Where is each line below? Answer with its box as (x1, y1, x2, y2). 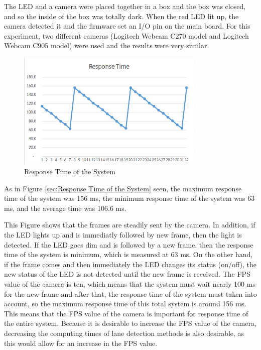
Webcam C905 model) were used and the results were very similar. (4, 40, 209, 51)
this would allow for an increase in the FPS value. (4, 337, 158, 348)
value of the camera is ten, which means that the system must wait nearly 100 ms (4, 278, 255, 289)
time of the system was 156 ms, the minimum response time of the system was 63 (4, 193, 255, 203)
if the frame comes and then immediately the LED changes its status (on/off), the (4, 259, 257, 269)
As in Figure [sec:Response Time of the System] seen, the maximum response (4, 183, 242, 193)
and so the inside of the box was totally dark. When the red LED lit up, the (4, 11, 239, 21)
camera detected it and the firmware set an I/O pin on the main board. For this (4, 21, 250, 31)
